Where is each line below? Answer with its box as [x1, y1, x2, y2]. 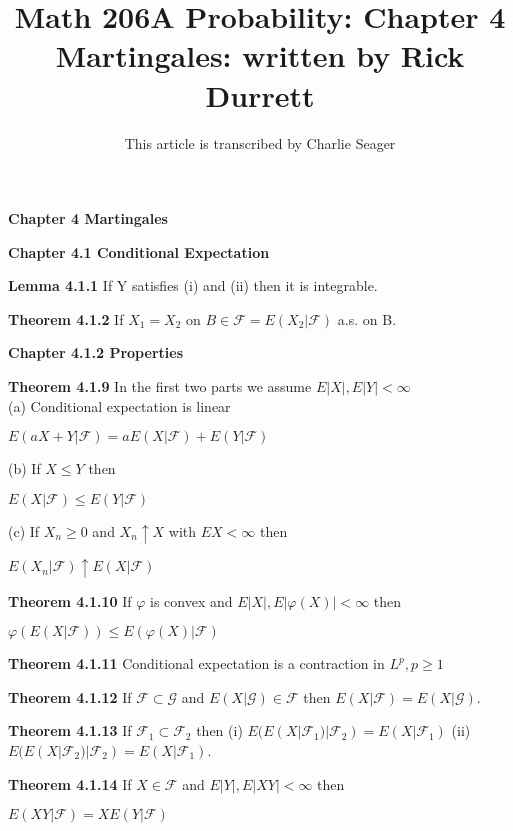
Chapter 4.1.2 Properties [8, 342, 183, 363]
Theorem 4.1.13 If [8, 720, 132, 741]
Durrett [205, 74, 315, 115]
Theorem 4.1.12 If [8, 686, 132, 707]
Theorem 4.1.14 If [8, 773, 132, 794]
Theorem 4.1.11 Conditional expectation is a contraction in [8, 653, 385, 674]
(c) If [8, 520, 40, 541]
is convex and [149, 590, 233, 611]
